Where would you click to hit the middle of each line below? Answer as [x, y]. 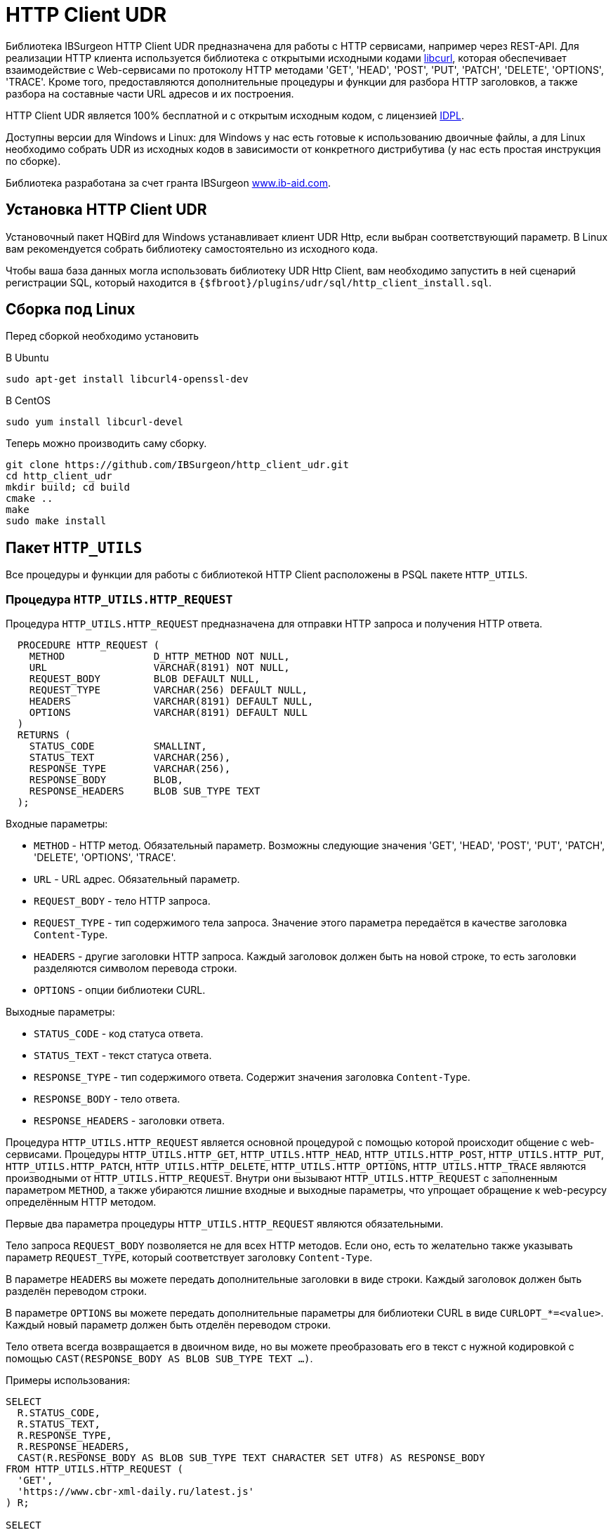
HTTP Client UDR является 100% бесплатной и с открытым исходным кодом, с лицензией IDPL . [235, 115]
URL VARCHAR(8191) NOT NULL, [159, 668]
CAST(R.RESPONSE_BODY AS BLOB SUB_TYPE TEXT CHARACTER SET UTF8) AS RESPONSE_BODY [251, 1458]
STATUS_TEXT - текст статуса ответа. [123, 1056]
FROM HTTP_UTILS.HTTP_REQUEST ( [94, 1469]
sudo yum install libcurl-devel [94, 422]
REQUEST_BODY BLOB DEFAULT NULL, [145, 679]
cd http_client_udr [59, 476]
